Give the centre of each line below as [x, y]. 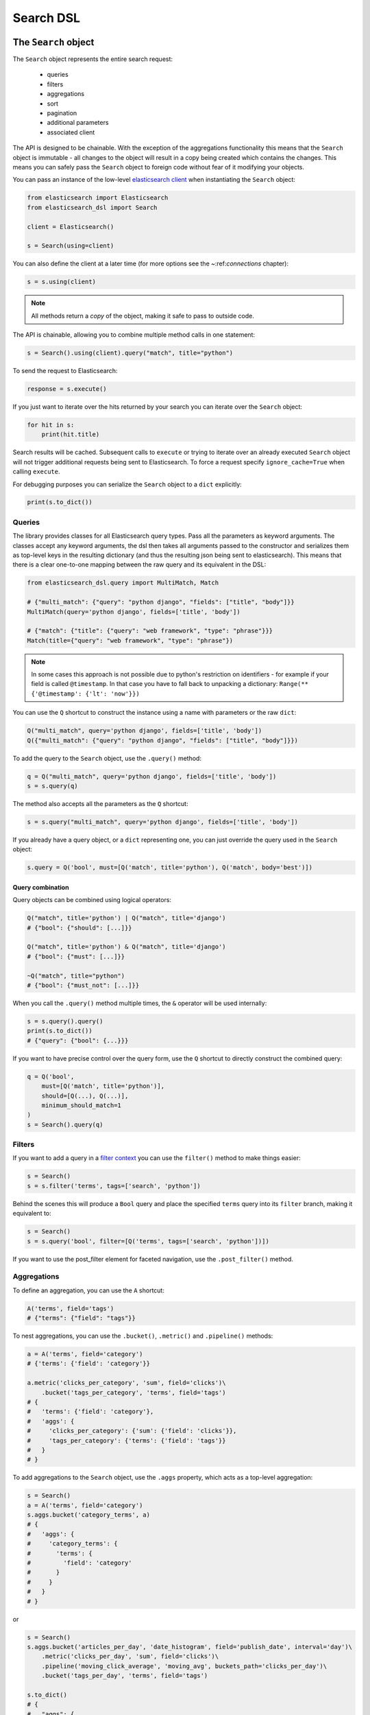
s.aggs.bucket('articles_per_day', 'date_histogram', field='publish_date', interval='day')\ [190, 1647]
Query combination [41, 887]
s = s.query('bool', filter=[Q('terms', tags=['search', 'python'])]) [148, 1241]
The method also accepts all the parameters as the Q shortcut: [100, 803]
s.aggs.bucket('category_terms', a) [89, 1515]
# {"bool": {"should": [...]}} [80, 927]
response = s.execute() [67, 389]
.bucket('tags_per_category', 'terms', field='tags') [134, 1392]
